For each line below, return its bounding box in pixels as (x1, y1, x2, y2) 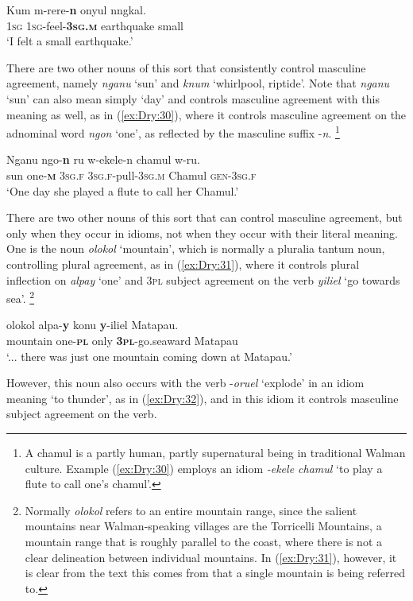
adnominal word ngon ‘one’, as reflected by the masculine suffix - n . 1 (6, 122, 340, 141)
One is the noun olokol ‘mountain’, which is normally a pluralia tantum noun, (6, 240, 385, 257)
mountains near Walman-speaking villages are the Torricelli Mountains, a (25, 518, 382, 534)
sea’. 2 (6, 288, 35, 306)
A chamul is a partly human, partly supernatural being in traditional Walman (25, 444, 406, 460)
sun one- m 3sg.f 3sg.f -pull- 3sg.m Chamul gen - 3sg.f (6, 167, 257, 183)
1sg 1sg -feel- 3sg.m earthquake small (6, 17, 183, 33)
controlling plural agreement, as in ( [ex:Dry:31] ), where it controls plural (6, 255, 360, 272)
